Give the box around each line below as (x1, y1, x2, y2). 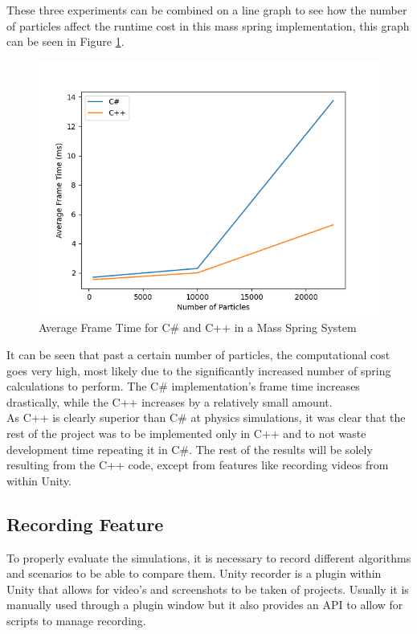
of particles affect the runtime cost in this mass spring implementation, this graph (6, 17, 410, 34)
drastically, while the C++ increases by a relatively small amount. (6, 393, 333, 410)
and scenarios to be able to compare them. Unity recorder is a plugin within (6, 565, 382, 582)
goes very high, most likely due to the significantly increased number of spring (6, 362, 391, 378)
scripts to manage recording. (6, 612, 146, 628)
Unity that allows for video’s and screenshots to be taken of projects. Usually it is (6, 580, 409, 597)
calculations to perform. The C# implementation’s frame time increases (6, 378, 360, 395)
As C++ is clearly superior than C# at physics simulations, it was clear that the (6, 409, 406, 426)
